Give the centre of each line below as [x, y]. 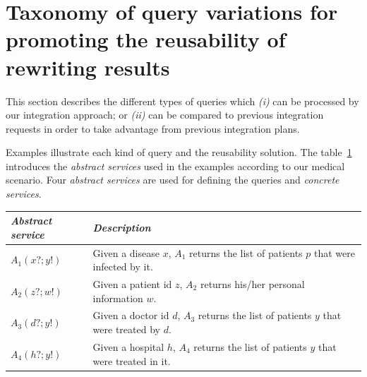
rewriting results [88, 67]
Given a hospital [128, 346]
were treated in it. [132, 360]
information [118, 298]
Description [122, 227]
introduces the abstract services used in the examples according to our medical [175, 166]
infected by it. [123, 267]
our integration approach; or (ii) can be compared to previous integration [165, 115]
